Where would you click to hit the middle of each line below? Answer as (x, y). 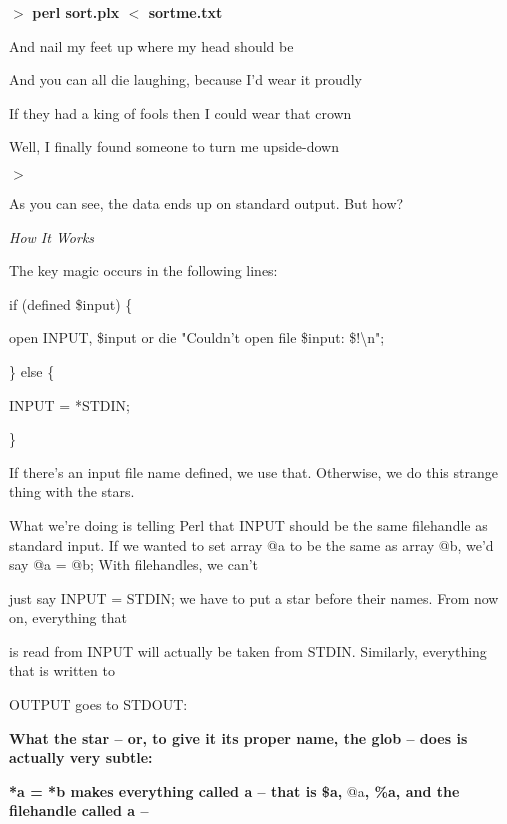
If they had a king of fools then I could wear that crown (180, 112)
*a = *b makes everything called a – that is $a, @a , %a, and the (234, 790)
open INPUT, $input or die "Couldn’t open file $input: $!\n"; (197, 337)
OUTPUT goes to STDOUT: (98, 704)
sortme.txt (185, 12)
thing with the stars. (72, 491)
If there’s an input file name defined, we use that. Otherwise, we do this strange (253, 471)
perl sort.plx (76, 12)
